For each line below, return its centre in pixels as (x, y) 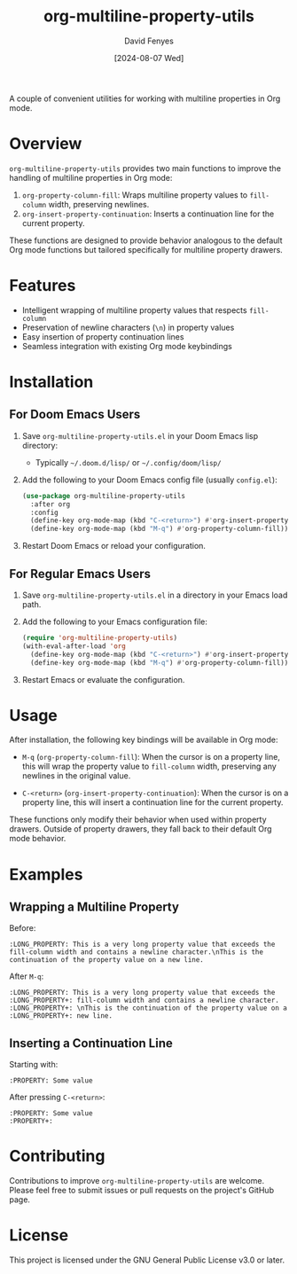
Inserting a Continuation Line (91, 1043)
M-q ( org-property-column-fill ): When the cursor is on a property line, (151, 757)
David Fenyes (149, 41)
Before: (23, 928)
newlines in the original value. (76, 776)
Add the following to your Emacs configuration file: (115, 621)
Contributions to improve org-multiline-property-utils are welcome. (137, 1181)
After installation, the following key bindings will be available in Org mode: (144, 740)
